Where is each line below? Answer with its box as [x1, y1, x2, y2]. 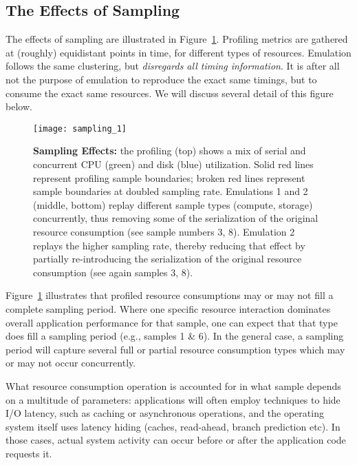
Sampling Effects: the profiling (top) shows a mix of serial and [33, 143, 306, 158]
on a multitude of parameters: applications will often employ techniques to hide [6, 392, 340, 406]
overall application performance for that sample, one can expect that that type [6, 315, 338, 329]
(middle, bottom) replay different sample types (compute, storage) [33, 197, 313, 211]
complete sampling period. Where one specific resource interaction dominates [6, 301, 331, 316]
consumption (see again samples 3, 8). [33, 265, 193, 279]
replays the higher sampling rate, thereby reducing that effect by [33, 238, 305, 252]
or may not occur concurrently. [6, 355, 136, 370]
